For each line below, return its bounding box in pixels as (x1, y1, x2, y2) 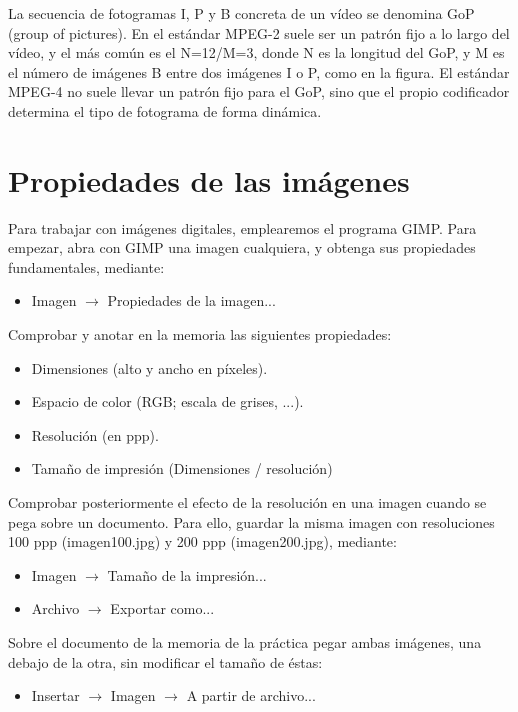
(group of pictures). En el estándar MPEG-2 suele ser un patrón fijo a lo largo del (8, 22, 510, 43)
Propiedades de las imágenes (8, 159, 410, 200)
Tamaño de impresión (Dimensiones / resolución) (31, 458, 333, 479)
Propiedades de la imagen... (107, 290, 276, 311)
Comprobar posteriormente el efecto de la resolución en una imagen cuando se (8, 492, 487, 513)
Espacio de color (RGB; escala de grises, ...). (31, 391, 304, 412)
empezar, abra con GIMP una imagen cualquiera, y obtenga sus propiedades (8, 237, 476, 258)
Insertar (31, 685, 80, 706)
